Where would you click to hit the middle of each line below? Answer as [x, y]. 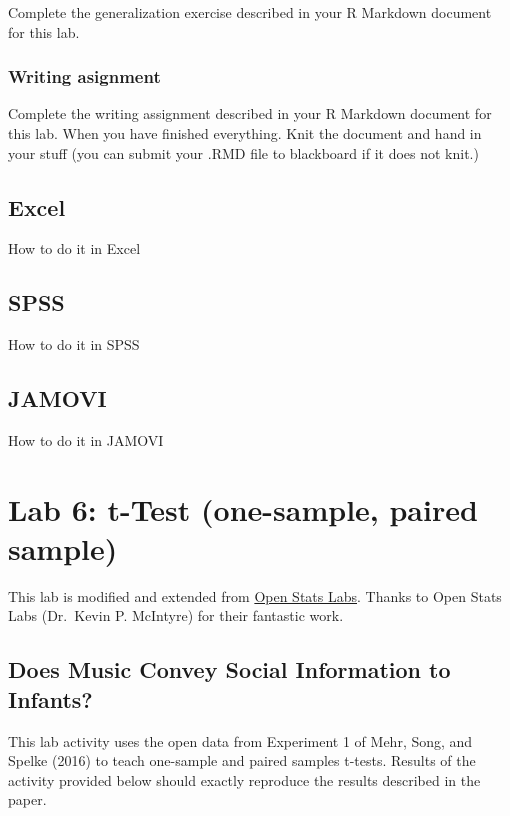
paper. [27, 799]
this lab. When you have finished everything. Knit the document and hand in [245, 133]
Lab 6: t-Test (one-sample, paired [243, 508]
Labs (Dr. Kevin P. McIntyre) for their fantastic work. [176, 615]
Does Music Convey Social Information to [229, 669]
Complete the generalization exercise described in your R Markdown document [250, 12]
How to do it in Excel [74, 248]
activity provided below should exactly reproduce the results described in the [244, 779]
